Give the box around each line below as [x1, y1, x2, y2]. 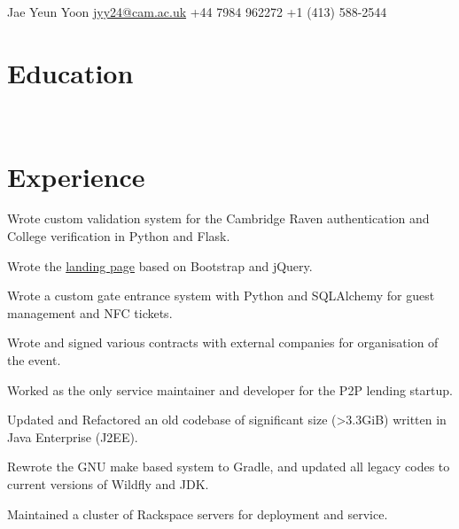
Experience [7, 158, 145, 194]
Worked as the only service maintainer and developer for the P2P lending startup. [7, 380, 453, 399]
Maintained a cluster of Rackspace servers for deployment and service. [7, 504, 388, 523]
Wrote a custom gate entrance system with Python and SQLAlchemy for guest [7, 286, 435, 305]
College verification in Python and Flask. [7, 227, 230, 245]
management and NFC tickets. [7, 303, 173, 322]
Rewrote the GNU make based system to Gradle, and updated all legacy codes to [7, 457, 450, 476]
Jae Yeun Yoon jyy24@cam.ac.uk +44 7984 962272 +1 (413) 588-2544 [7, 3, 387, 20]
